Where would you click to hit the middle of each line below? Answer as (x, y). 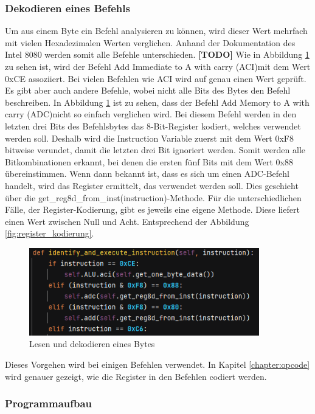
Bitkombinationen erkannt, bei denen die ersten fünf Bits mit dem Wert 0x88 (149, 161)
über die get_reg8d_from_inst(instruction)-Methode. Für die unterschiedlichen (153, 197)
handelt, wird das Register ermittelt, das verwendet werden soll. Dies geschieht (152, 185)
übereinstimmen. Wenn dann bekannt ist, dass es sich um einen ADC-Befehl (147, 174)
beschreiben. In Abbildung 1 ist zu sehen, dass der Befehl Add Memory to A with (157, 102)
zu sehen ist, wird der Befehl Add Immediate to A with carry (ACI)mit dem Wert (158, 66)
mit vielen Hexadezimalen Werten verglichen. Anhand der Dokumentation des (150, 42)
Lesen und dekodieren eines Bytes (92, 344)
